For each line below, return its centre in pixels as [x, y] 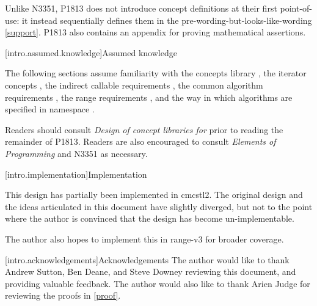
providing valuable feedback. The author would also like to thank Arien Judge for [158, 283]
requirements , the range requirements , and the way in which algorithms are [149, 97]
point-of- [296, 8]
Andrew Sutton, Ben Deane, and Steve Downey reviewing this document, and [151, 271]
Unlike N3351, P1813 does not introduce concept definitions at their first [141, 8]
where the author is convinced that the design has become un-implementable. [150, 218]
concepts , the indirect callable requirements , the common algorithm [134, 85]
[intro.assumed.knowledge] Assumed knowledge [91, 52]
